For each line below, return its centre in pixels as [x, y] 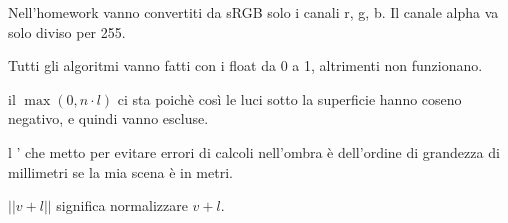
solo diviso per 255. [67, 31]
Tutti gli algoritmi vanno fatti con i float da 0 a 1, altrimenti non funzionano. [245, 65]
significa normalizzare [122, 205]
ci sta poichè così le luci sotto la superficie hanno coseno [289, 98]
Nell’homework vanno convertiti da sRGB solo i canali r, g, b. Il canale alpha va [253, 12]
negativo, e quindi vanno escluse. [108, 118]
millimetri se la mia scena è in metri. [120, 171]
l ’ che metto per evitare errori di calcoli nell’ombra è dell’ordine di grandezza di [254, 151]
